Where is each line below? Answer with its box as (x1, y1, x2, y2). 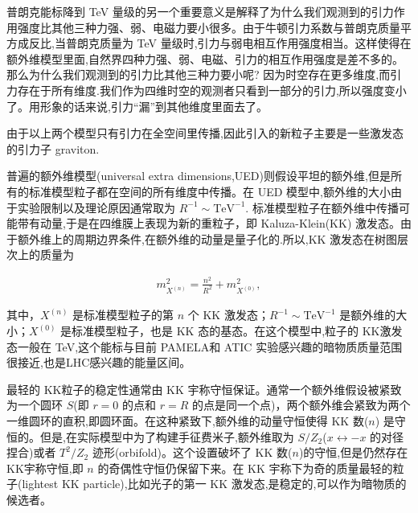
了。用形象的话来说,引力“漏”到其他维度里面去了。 (6, 97, 268, 114)
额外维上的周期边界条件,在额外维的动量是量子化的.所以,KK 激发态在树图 (17, 230, 398, 247)
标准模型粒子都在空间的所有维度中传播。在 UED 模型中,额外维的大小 (28, 183, 391, 199)
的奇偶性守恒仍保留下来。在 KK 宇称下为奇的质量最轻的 (97, 459, 393, 476)
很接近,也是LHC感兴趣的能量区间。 (6, 354, 191, 371)
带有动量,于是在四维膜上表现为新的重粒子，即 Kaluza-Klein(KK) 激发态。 (17, 215, 401, 232)
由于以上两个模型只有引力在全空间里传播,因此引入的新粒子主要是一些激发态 (6, 125, 404, 142)
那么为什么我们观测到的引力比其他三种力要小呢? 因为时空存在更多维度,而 (6, 66, 391, 83)
